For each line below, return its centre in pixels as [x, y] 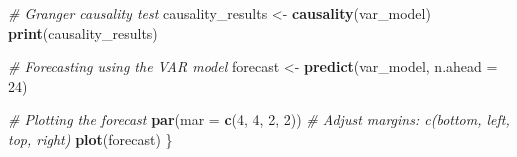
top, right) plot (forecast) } [90, 138]
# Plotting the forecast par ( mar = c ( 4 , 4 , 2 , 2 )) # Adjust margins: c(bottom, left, [259, 119]
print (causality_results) [83, 32]
